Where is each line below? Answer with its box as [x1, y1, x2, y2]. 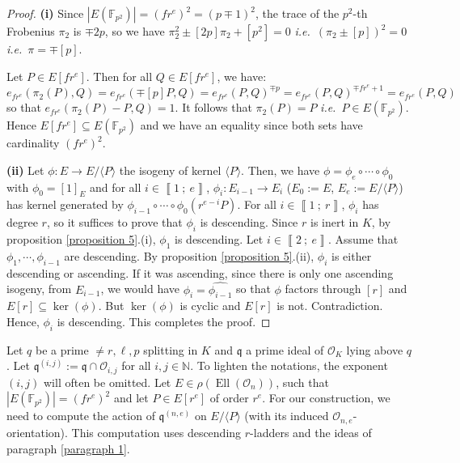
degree [6, 214, 38, 231]
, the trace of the [255, 5, 340, 21]
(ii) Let [6, 161, 44, 178]
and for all [89, 178, 141, 195]
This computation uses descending [71, 423, 242, 440]
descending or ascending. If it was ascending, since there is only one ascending [6, 264, 394, 281]
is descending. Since [200, 214, 298, 231]
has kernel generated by [6, 196, 124, 213]
